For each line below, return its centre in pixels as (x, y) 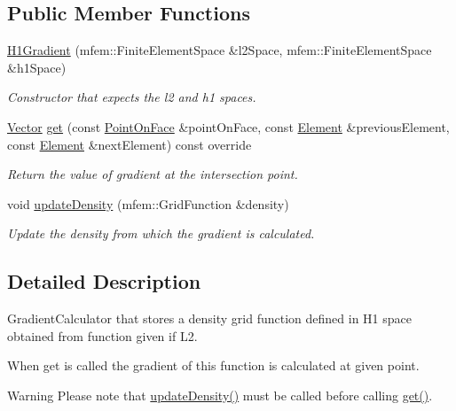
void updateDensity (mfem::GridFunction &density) (148, 203)
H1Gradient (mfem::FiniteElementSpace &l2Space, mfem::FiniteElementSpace (220, 50)
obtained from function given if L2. (102, 335)
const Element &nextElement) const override (130, 144)
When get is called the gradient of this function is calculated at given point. (213, 365)
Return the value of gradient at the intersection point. (153, 174)
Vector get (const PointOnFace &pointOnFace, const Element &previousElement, (228, 126)
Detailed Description (104, 281)
